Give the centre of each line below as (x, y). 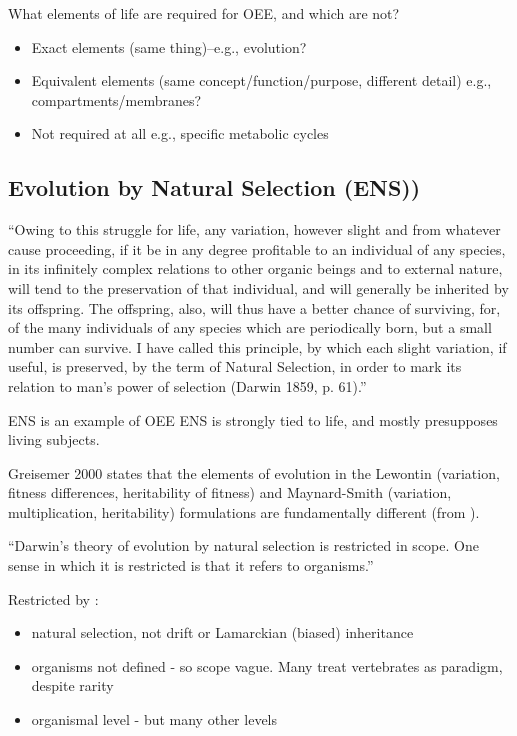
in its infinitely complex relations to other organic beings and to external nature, (255, 268)
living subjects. (54, 439)
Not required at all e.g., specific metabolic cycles (180, 133)
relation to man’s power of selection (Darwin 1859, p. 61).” (187, 385)
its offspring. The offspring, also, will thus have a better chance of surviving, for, (254, 307)
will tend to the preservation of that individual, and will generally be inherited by (258, 287)
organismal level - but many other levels (154, 719)
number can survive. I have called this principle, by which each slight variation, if (257, 346)
